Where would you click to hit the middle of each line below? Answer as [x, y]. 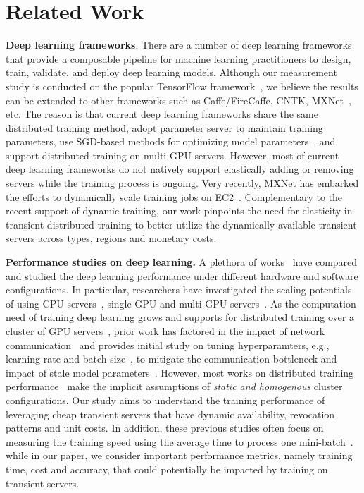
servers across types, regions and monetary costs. [111, 238]
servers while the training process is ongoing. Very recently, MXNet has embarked [182, 183]
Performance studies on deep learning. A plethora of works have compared [182, 262]
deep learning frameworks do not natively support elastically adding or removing [180, 169]
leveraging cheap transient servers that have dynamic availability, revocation [170, 414]
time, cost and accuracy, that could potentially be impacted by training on [167, 469]
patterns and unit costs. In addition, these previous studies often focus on [165, 428]
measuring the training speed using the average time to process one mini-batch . [180, 441]
